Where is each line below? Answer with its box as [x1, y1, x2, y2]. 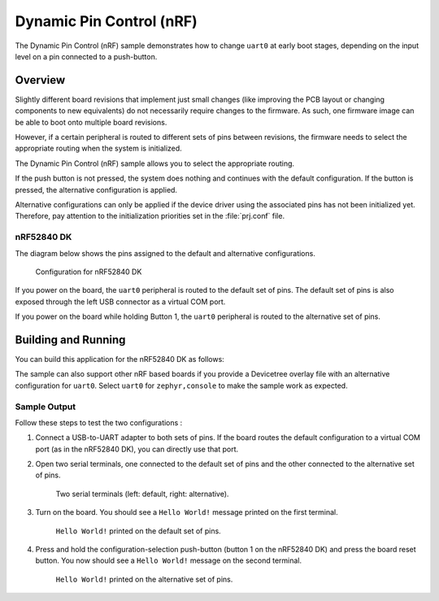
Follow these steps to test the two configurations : [15, 417, 183, 427]
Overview [15, 73, 66, 87]
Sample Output [15, 401, 76, 412]
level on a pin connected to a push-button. [15, 51, 158, 61]
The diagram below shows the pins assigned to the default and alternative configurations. [15, 248, 316, 258]
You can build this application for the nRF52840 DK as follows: [15, 354, 225, 364]
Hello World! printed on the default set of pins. [55, 525, 221, 536]
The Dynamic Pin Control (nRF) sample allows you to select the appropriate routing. [15, 159, 295, 168]
